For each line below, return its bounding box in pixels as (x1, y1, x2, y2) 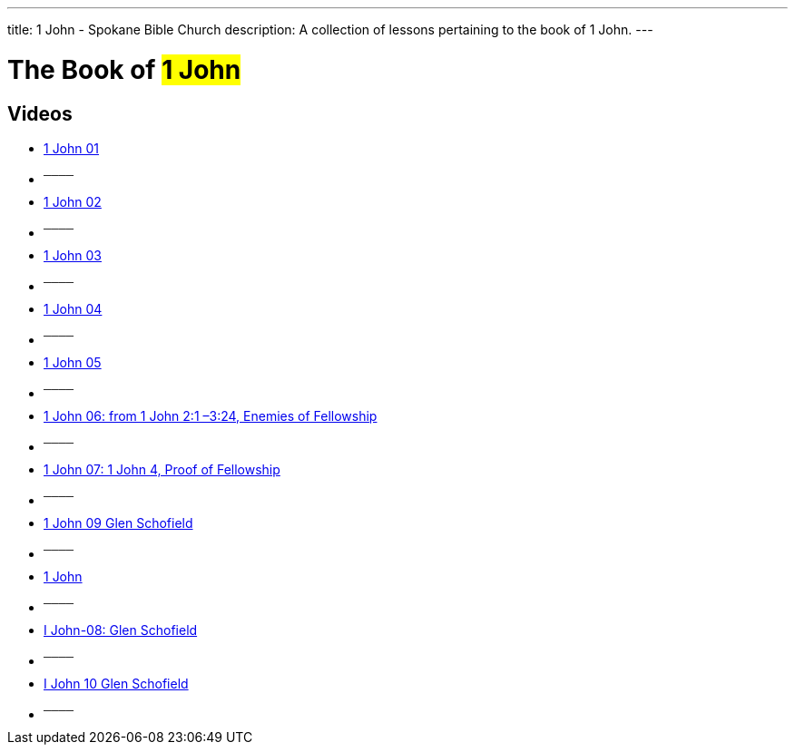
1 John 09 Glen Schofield (44, 514, 193, 531)
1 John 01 (44, 140, 100, 156)
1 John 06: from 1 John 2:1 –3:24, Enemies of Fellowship (44, 407, 378, 424)
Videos (7, 102, 73, 125)
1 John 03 (44, 247, 102, 263)
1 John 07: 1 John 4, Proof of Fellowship (44, 461, 280, 477)
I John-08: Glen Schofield (44, 621, 198, 638)
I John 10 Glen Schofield (44, 675, 189, 691)
